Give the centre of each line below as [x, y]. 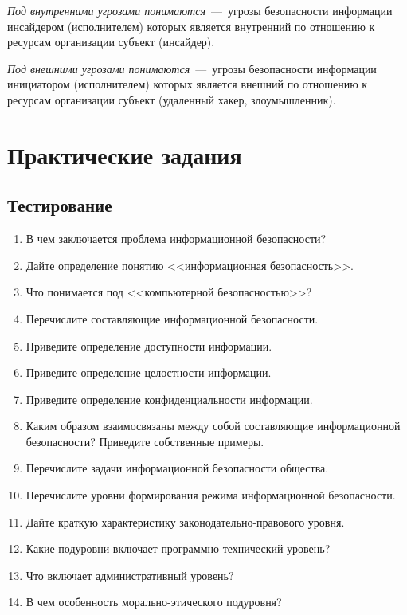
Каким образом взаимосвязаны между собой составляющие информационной [213, 426]
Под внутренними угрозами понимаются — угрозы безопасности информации [200, 10]
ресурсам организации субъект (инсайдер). [111, 42]
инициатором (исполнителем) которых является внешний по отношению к [188, 84]
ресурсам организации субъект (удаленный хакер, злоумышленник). [172, 99]
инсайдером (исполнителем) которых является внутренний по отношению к [191, 26]
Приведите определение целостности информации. [149, 372]
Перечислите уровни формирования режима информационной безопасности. [211, 495]
